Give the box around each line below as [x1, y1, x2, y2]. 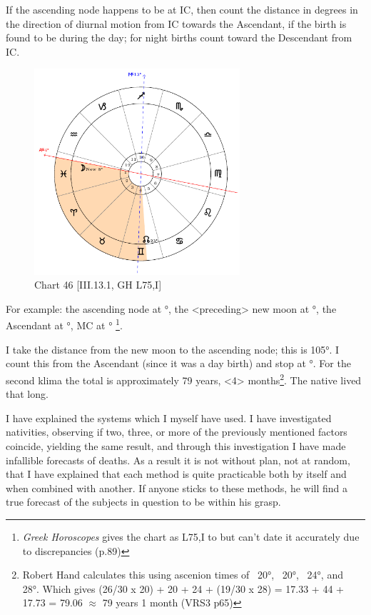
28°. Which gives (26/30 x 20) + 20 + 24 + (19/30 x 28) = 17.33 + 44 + [22, 581, 344, 596]
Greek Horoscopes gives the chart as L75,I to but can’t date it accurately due [22, 529, 360, 544]
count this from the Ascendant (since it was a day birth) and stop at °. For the [6, 356, 351, 371]
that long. [6, 386, 49, 401]
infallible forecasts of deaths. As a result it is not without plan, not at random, [6, 452, 350, 467]
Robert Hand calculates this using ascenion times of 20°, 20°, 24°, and [22, 567, 343, 582]
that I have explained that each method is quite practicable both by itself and [6, 466, 347, 481]
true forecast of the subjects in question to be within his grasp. [6, 494, 281, 509]
